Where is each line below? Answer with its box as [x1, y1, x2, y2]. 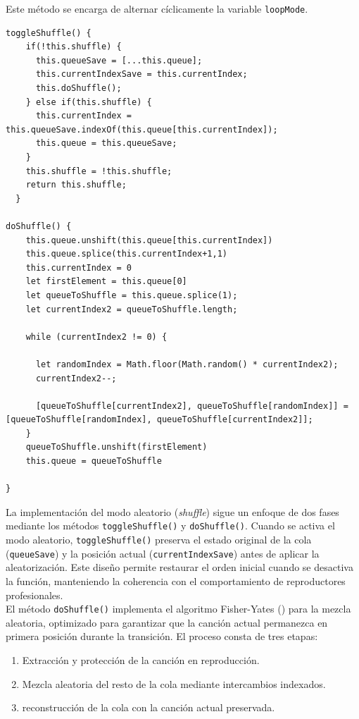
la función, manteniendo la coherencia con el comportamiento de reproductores [6, 574, 346, 588]
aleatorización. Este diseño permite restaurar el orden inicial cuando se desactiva [6, 560, 353, 574]
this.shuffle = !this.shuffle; [25, 166, 172, 176]
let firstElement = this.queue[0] [25, 276, 187, 287]
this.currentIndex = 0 [25, 262, 132, 273]
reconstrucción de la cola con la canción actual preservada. [22, 700, 275, 715]
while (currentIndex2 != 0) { [25, 331, 168, 342]
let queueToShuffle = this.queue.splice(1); [25, 290, 238, 300]
